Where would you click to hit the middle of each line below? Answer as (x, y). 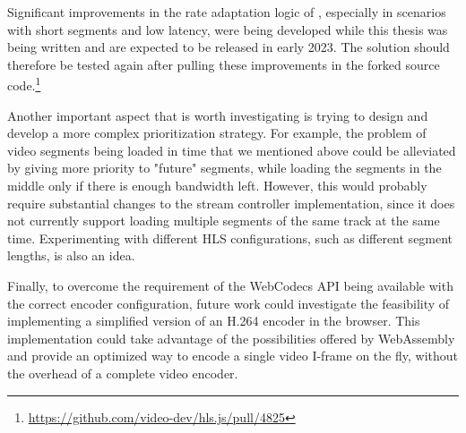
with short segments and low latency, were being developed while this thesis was (228, 29)
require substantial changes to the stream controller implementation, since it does (231, 203)
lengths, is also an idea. (71, 255)
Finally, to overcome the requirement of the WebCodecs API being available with (230, 285)
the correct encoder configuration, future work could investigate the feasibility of (229, 303)
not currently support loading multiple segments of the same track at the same (224, 221)
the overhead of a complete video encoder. (123, 373)
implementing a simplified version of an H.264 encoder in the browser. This (214, 321)
